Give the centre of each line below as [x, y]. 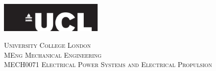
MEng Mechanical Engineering [53, 54]
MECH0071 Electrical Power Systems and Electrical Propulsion [108, 64]
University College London [48, 45]
